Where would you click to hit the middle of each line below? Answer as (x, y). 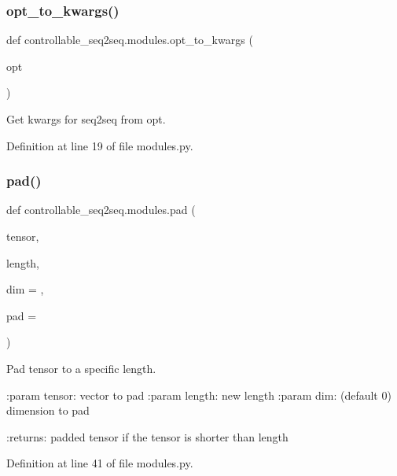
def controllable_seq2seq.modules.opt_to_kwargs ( (130, 40)
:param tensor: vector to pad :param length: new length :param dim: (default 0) (199, 395)
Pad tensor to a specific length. (81, 368)
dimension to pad (48, 410)
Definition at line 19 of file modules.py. (100, 145)
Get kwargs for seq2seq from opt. (86, 119)
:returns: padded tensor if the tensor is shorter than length (147, 436)
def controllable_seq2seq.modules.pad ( (101, 210)
